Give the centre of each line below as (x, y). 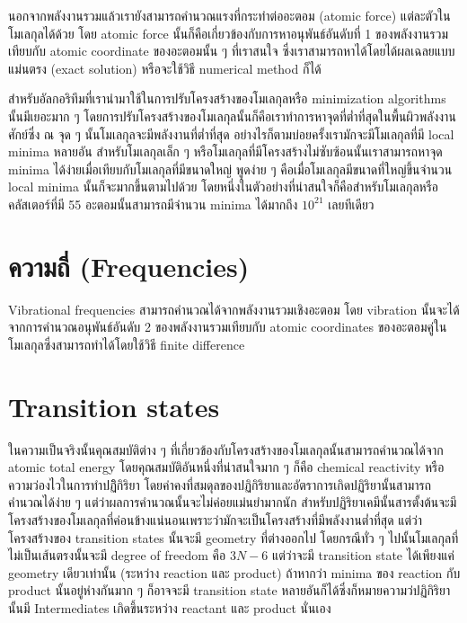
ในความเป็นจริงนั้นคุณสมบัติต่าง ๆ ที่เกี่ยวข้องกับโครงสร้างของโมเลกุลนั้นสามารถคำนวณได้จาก (226, 449)
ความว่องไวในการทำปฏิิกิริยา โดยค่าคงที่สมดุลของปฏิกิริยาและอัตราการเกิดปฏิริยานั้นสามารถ (220, 484)
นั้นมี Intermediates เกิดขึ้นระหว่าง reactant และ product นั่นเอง (170, 607)
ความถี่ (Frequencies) (129, 266)
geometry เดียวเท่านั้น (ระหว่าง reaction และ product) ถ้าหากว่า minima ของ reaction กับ (234, 572)
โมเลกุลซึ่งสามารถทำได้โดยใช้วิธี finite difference (127, 344)
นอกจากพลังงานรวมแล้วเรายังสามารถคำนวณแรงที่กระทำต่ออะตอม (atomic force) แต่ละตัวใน (229, 15)
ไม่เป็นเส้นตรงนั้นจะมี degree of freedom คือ (117, 555)
